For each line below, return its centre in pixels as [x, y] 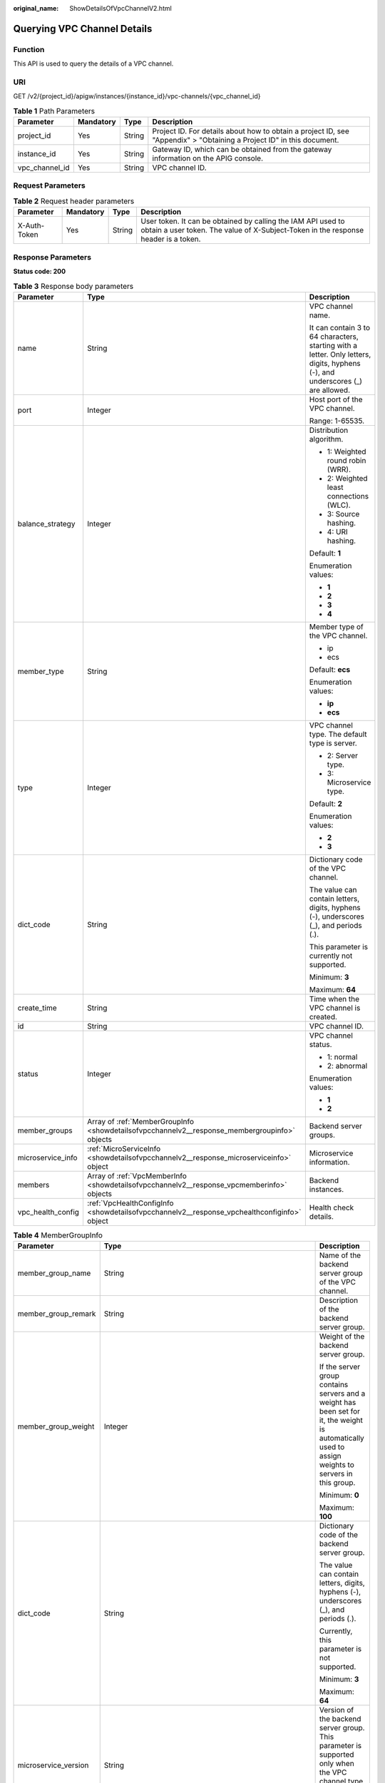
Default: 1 [325, 553]
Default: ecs [330, 669]
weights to [337, 1465]
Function [29, 49]
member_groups [45, 1130]
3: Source [343, 514]
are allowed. [330, 390]
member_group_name [54, 1273]
